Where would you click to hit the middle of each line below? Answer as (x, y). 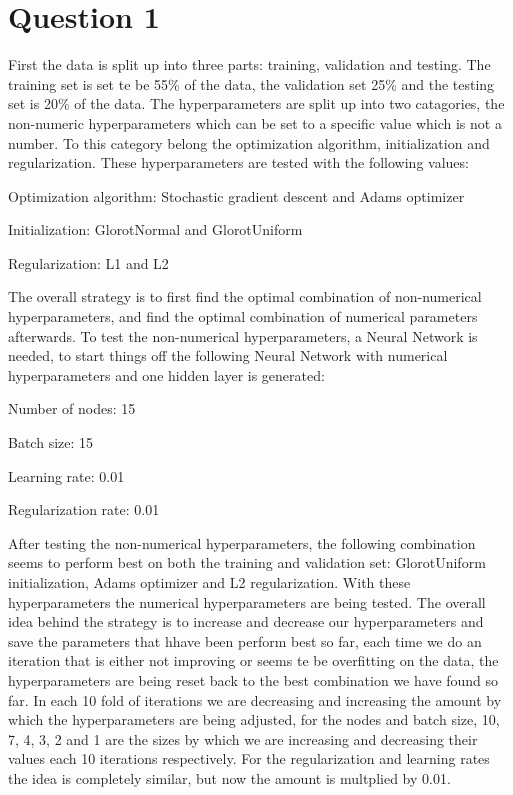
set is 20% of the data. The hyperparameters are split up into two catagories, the (256, 103)
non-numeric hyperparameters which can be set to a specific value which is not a (255, 122)
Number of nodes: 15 (72, 408)
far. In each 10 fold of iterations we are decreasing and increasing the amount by (255, 699)
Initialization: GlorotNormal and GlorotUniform (155, 229)
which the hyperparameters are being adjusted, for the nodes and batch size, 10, (254, 719)
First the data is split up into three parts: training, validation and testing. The (249, 64)
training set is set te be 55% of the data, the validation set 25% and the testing (251, 83)
